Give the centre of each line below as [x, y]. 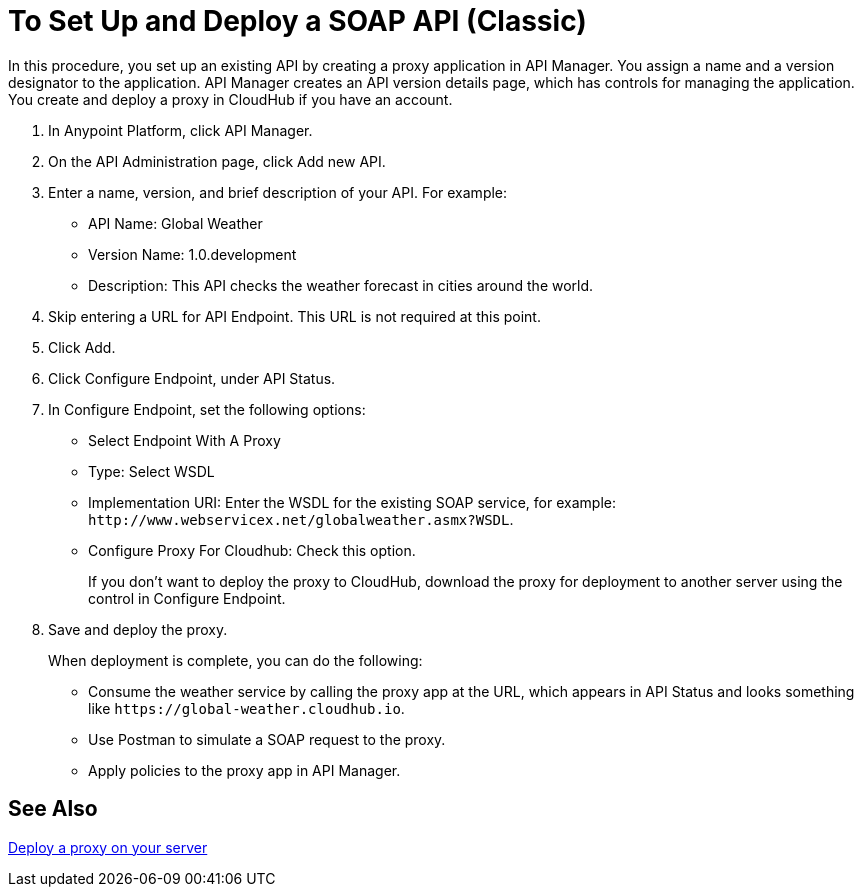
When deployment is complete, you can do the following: [235, 660]
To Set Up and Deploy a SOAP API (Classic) [297, 21]
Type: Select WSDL [151, 471]
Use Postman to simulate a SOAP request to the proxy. [267, 739]
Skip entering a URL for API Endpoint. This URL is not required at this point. [294, 316]
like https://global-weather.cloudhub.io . [246, 708]
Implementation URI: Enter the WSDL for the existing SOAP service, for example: [352, 502]
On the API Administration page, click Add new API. [217, 161]
